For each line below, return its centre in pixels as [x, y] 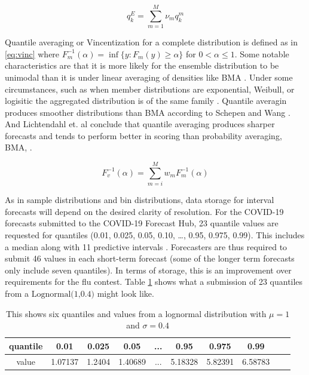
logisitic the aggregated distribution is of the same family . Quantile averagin [146, 101]
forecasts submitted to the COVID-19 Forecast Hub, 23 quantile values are [142, 223]
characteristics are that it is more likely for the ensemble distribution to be [142, 65]
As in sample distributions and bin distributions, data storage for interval [140, 200]
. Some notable [262, 53]
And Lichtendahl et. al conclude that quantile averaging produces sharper [140, 124]
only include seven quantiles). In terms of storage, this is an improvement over [148, 270]
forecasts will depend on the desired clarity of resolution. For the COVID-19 [144, 211]
